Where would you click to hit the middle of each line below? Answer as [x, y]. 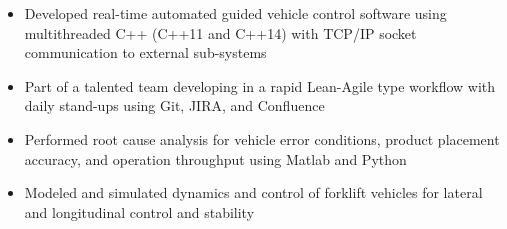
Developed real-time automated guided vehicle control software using [235, 13]
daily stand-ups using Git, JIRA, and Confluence [174, 105]
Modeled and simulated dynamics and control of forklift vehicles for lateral [253, 192]
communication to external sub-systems [145, 52]
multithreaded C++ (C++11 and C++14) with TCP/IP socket [220, 32]
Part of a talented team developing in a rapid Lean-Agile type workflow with [260, 85]
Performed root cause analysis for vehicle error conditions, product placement [262, 138]
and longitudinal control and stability [139, 211]
